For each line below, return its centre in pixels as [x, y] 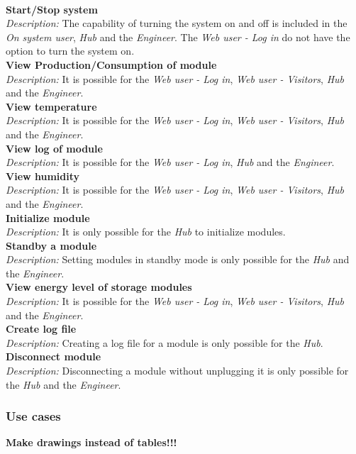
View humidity [43, 176]
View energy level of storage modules [99, 287]
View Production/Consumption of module [111, 64]
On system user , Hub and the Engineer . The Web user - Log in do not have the [178, 37]
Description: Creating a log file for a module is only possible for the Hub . [165, 342]
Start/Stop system [52, 9]
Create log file [41, 329]
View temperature [51, 106]
